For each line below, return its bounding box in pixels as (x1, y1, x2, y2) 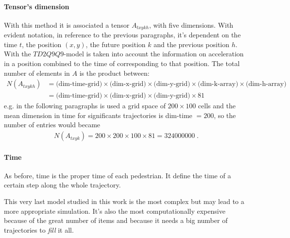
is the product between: (79, 68, 150, 78)
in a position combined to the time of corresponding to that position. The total (4, 58, 240, 68)
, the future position (85, 39, 146, 49)
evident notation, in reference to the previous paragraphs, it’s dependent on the (4, 30, 241, 40)
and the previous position (154, 39, 230, 49)
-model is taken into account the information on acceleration (64, 49, 244, 59)
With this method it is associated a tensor (4, 19, 130, 30)
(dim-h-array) (245, 81, 287, 88)
